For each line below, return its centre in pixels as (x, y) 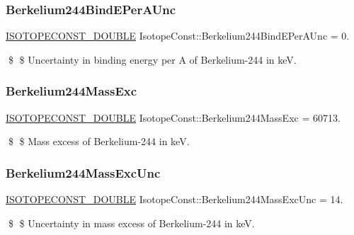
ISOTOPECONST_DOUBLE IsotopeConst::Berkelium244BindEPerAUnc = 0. (178, 36)
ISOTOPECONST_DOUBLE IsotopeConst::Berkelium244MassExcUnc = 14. (175, 199)
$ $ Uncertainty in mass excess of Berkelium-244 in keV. (131, 223)
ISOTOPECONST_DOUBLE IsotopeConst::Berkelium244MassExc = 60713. (173, 117)
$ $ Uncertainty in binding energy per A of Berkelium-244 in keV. (152, 59)
